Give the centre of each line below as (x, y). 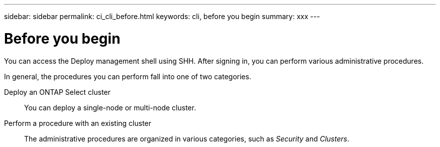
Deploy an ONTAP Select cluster (58, 92)
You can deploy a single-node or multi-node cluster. (110, 107)
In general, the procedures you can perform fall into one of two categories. (128, 76)
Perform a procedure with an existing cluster (78, 123)
